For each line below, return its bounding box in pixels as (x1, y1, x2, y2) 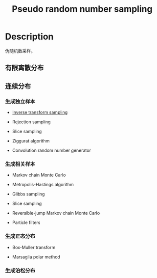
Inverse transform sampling (12, 110, 68, 115)
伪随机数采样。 (5, 48, 35, 54)
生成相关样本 (5, 161, 36, 167)
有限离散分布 (5, 64, 44, 72)
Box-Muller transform (12, 244, 56, 250)
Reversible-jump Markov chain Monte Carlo (12, 210, 100, 216)
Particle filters (12, 220, 41, 225)
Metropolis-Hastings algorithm (12, 182, 74, 188)
